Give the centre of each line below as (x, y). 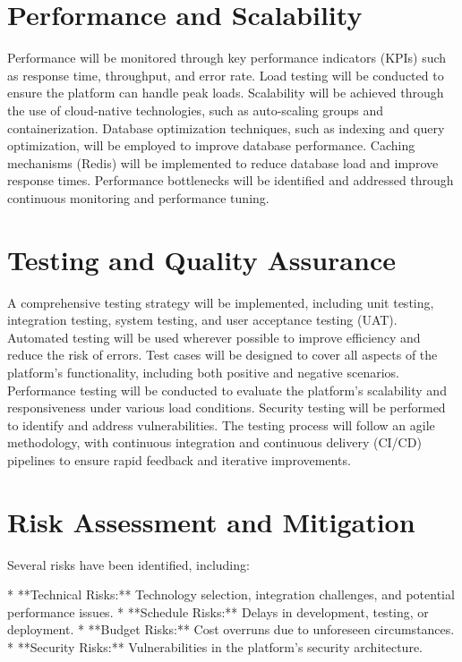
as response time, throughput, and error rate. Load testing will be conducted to (226, 75)
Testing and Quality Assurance (201, 259)
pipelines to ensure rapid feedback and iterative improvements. (179, 459)
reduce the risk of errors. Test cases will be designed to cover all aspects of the (222, 355)
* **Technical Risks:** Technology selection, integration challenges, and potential (231, 594)
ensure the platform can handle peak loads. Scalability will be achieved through (226, 93)
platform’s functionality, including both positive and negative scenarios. (203, 372)
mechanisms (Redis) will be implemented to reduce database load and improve (223, 162)
